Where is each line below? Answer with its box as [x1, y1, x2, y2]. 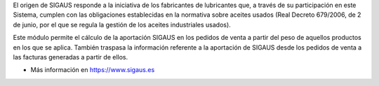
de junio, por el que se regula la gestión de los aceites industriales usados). [13, 20, 231, 29]
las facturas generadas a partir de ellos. [13, 52, 128, 61]
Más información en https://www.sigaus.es [30, 66, 155, 74]
